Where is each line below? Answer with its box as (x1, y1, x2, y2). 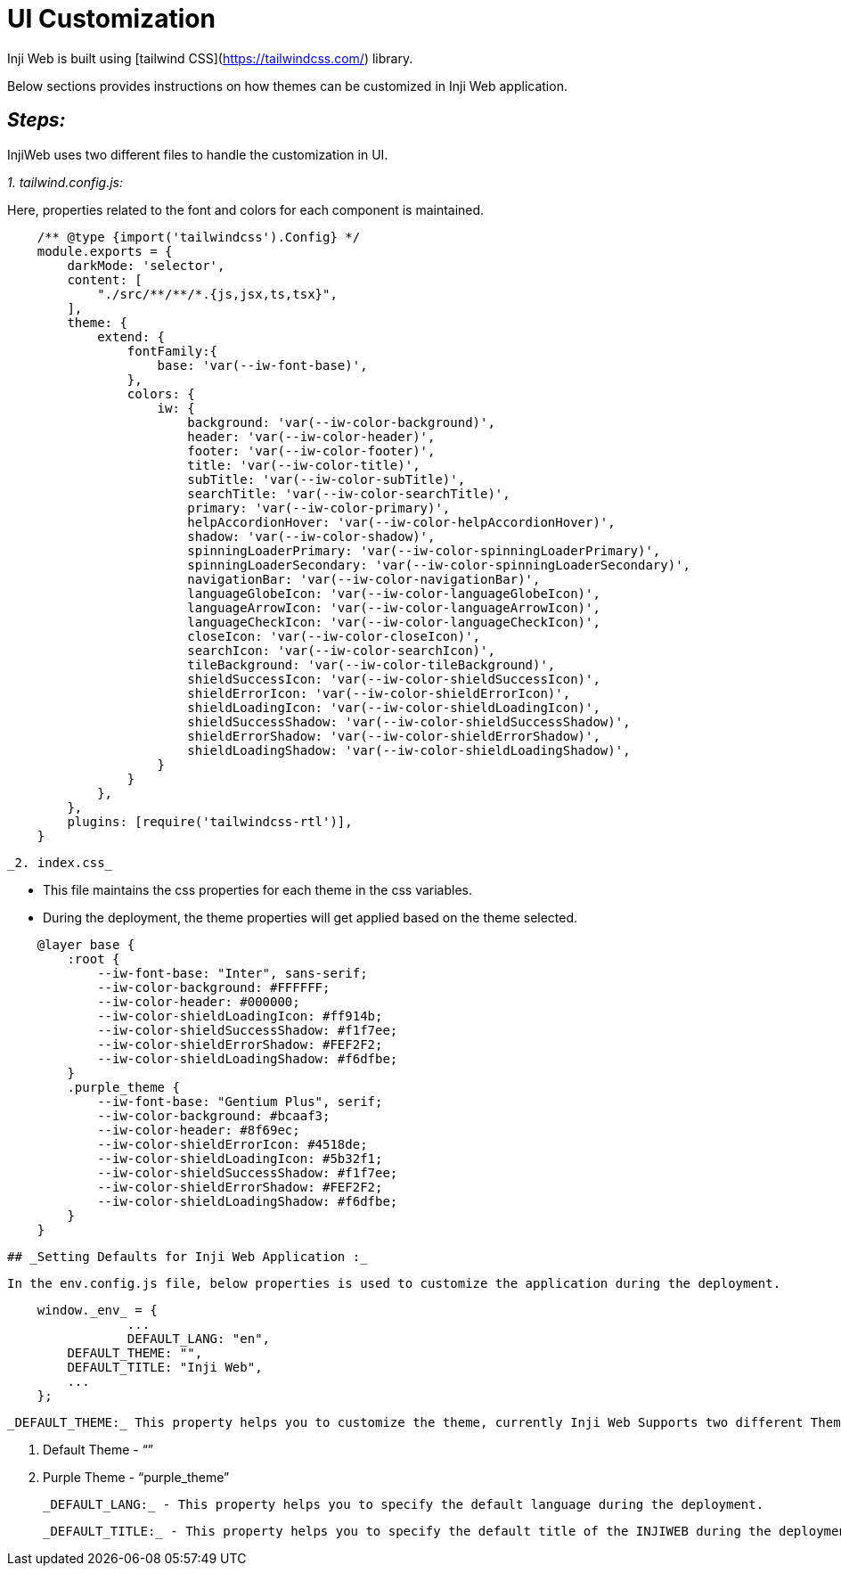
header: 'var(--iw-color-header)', (187, 429, 436, 444)
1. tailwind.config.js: (7, 174, 123, 190)
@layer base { (37, 937, 135, 952)
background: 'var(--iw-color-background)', (187, 414, 495, 430)
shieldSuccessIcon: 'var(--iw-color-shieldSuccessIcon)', (187, 671, 600, 686)
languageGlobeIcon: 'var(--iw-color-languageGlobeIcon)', (187, 586, 600, 601)
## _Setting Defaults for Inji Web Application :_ (7, 1249, 368, 1264)
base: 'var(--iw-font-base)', (157, 357, 368, 373)
